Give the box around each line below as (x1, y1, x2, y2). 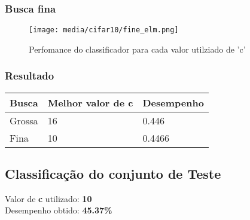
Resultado (5, 68, 54, 83)
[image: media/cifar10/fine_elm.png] (29, 26, 179, 35)
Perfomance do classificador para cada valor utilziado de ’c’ (29, 42, 246, 55)
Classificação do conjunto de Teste (5, 164, 221, 183)
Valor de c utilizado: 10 (5, 192, 92, 204)
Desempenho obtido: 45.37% (5, 204, 112, 216)
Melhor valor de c (47, 95, 133, 109)
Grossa (10, 113, 38, 127)
